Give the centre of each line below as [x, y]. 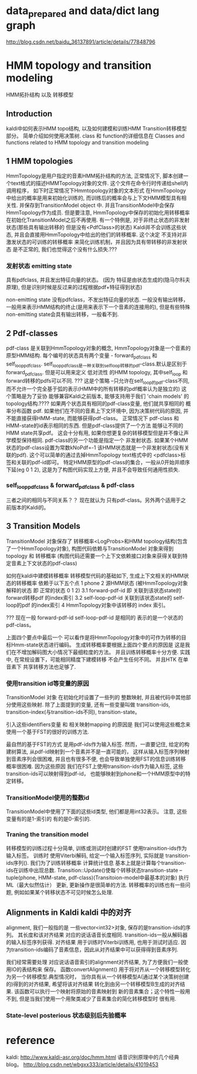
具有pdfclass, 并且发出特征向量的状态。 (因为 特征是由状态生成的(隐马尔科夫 [98, 280]
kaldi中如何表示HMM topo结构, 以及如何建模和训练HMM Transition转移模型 [97, 129]
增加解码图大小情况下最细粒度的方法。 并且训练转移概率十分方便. [100, 652]
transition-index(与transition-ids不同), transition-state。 [73, 712]
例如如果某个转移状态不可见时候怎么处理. [64, 892]
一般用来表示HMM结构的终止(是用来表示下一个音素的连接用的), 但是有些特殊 [98, 307]
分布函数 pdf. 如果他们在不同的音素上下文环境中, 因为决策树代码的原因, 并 [100, 411]
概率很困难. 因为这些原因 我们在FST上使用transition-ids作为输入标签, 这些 [95, 766]
